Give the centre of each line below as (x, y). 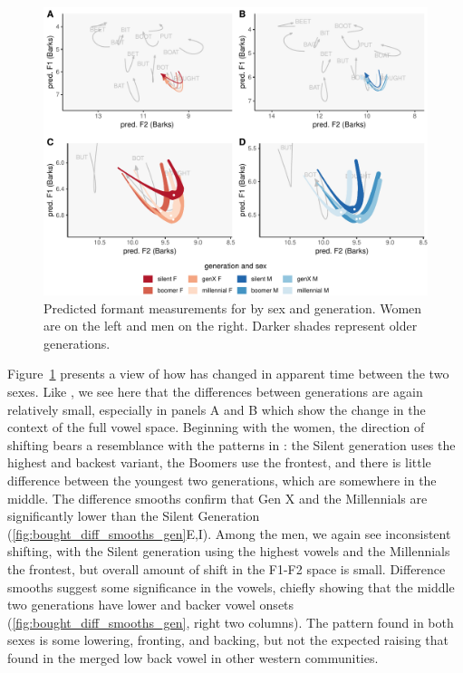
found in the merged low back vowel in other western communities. (193, 657)
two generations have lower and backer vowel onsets (151, 605)
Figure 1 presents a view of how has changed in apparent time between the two (228, 374)
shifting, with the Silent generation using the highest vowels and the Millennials (229, 551)
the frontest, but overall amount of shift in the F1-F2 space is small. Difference (227, 568)
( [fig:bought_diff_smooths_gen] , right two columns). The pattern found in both (231, 622)
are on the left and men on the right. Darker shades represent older (231, 326)
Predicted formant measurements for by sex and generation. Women (233, 308)
